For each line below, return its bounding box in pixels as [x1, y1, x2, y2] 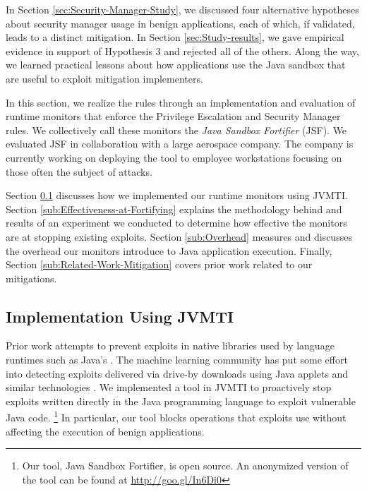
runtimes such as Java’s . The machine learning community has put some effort [6, 352, 348, 367]
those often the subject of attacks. [6, 164, 152, 179]
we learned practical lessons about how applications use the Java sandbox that [6, 57, 346, 72]
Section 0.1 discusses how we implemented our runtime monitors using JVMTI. [6, 188, 348, 203]
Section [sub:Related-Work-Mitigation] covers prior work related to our [6, 257, 313, 272]
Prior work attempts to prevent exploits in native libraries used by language [6, 338, 335, 353]
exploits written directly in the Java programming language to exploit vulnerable [6, 393, 356, 408]
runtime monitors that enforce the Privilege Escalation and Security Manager [6, 109, 341, 124]
